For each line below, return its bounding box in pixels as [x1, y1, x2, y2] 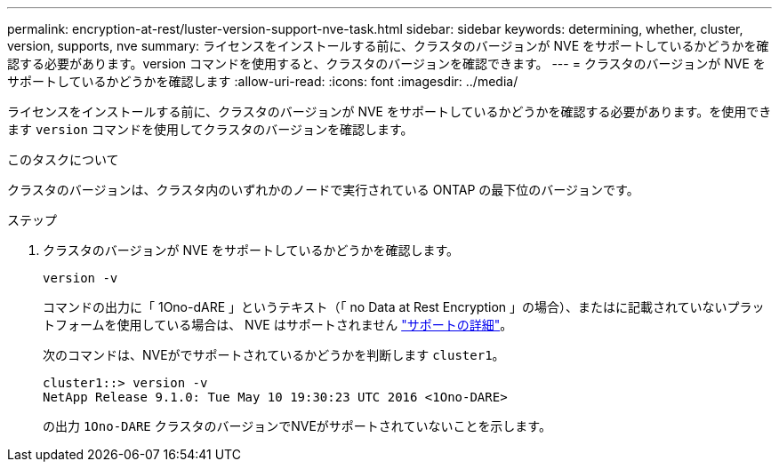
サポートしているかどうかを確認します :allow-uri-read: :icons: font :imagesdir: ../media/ [7, 74, 518, 89]
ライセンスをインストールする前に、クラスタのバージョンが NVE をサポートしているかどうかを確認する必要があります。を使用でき [7, 104, 772, 119]
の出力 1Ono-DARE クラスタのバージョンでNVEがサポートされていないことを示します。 [43, 418, 551, 433]
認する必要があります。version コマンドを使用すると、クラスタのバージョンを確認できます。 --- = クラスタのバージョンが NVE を [7, 56, 766, 71]
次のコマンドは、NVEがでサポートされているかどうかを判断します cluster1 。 [43, 347, 505, 362]
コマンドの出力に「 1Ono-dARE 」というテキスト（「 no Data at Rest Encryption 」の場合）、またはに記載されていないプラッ [43, 299, 765, 314]
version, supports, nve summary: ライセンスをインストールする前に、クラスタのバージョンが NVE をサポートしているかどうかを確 [7, 38, 769, 53]
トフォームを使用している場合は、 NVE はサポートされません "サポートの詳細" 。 [43, 317, 513, 332]
